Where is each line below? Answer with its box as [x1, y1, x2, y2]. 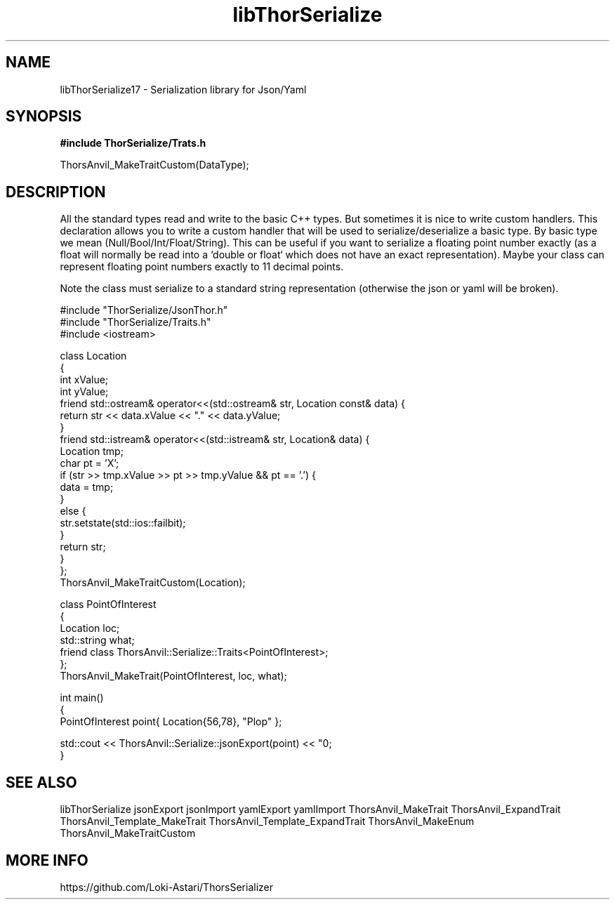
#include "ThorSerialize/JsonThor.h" [60, 304, 228, 317]
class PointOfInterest [60, 598, 157, 611]
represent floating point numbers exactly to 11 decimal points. [60, 260, 344, 273]
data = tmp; [60, 481, 114, 494]
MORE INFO [6, 851, 88, 869]
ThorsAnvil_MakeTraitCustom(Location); [60, 576, 246, 589]
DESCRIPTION [6, 183, 106, 201]
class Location [60, 350, 127, 362]
